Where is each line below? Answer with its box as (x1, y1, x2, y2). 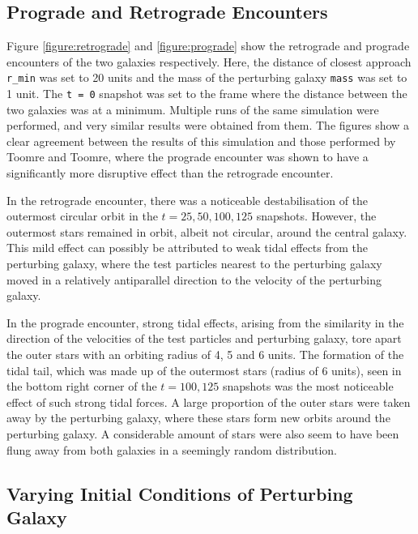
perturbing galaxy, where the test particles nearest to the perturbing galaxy (6, 255, 382, 272)
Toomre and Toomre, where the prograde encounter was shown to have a (6, 148, 369, 165)
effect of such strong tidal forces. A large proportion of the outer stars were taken (6, 393, 411, 410)
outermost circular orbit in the (6, 207, 158, 224)
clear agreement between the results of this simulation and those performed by (6, 132, 396, 149)
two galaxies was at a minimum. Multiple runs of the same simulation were (6, 100, 379, 117)
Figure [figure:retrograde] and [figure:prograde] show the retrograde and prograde (6, 37, 410, 54)
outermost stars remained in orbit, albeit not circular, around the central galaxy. (6, 223, 407, 240)
